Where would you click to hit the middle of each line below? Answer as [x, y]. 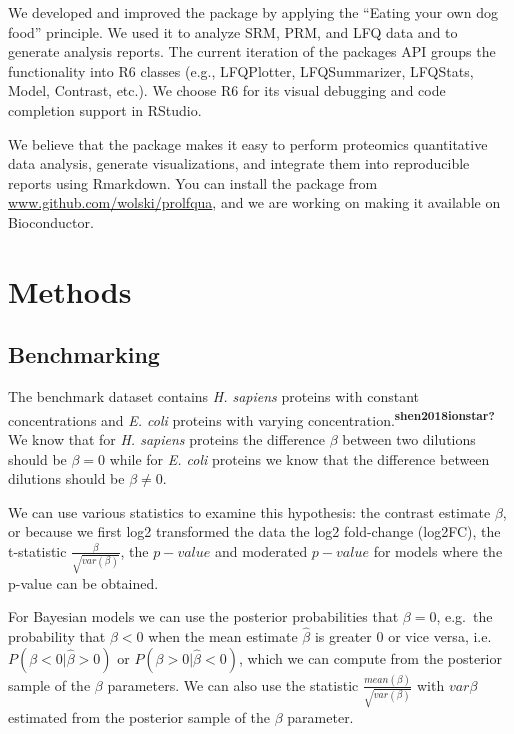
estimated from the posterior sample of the [139, 716]
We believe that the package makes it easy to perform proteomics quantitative [248, 143]
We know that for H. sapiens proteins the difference [167, 438]
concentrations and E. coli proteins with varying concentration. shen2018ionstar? [251, 418]
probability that [57, 636]
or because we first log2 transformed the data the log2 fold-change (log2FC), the [254, 531]
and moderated [261, 550]
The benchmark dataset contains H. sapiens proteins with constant [213, 396]
